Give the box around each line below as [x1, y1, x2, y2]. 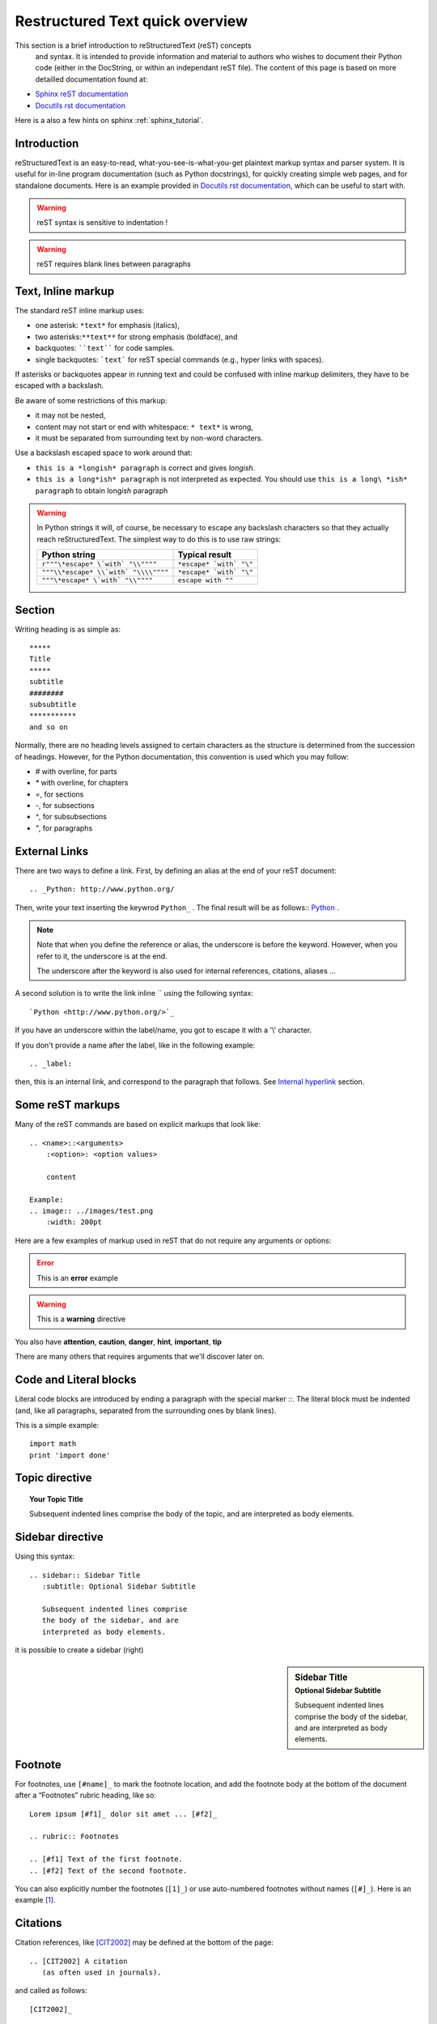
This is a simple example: [15, 1420, 100, 1430]
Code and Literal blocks [15, 1373, 137, 1387]
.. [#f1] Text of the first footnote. [29, 1855, 184, 1864]
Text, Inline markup [15, 284, 115, 298]
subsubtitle [29, 699, 77, 708]
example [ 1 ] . [15, 1895, 56, 1905]
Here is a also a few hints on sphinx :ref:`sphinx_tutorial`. [15, 115, 204, 125]
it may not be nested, [35, 410, 106, 420]
